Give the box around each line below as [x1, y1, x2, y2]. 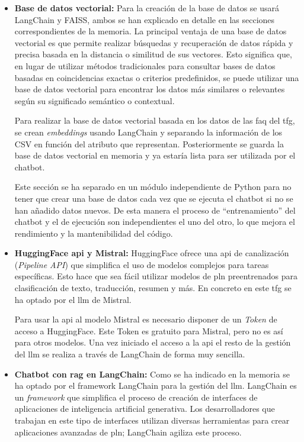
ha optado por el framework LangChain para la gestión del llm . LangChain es [14, 379, 297, 392]
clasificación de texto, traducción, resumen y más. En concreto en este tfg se [14, 282, 292, 294]
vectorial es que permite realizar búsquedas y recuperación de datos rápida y [14, 36, 293, 49]
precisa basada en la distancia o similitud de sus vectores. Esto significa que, [14, 48, 292, 60]
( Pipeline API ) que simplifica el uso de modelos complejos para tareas [14, 258, 269, 270]
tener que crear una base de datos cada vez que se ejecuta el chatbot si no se [14, 192, 293, 204]
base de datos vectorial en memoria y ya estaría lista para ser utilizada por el [14, 149, 296, 162]
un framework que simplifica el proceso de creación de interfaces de [14, 391, 258, 403]
